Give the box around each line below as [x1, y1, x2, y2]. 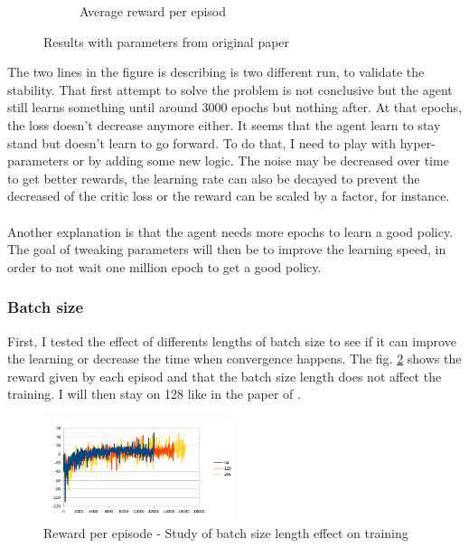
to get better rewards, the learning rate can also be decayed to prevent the [7, 168, 420, 187]
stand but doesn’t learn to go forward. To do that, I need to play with [7, 133, 397, 152]
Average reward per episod [80, 2, 227, 20]
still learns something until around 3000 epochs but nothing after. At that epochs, [7, 98, 462, 117]
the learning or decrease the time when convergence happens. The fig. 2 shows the [7, 349, 462, 368]
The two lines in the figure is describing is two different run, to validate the [7, 62, 425, 81]
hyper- [399, 133, 436, 152]
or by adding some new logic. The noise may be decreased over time [72, 151, 449, 170]
